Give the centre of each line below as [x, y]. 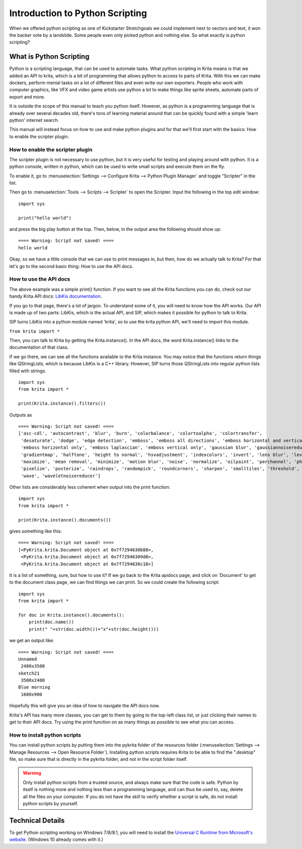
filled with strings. [28, 371]
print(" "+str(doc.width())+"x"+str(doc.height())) [94, 629]
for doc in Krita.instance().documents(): [71, 615]
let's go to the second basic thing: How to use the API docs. [71, 266]
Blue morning [34, 687]
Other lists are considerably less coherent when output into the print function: [90, 487]
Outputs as [21, 415]
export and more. [27, 97]
